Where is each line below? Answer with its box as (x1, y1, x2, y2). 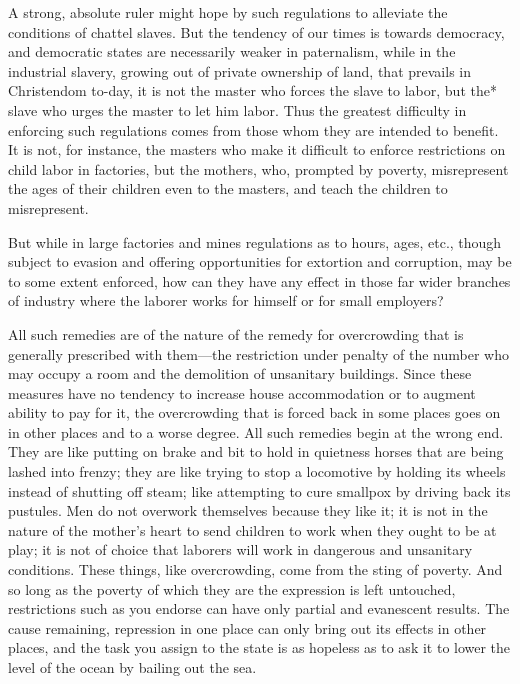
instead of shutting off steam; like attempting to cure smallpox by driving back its (8, 480, 511, 501)
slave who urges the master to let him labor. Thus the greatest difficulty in (8, 99, 467, 120)
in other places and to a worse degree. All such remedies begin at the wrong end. (8, 421, 504, 442)
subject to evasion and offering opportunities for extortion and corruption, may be (8, 251, 512, 272)
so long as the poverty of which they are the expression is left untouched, (8, 578, 456, 599)
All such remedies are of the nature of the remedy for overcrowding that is (8, 323, 464, 344)
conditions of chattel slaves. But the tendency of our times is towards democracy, (8, 21, 505, 42)
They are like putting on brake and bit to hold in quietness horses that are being (8, 441, 504, 462)
